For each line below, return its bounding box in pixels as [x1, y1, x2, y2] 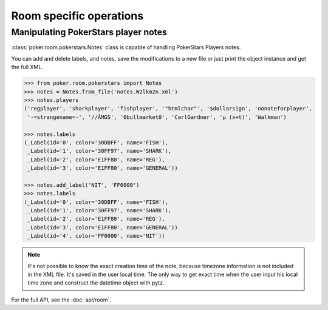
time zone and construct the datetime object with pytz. [27, 279, 165, 286]
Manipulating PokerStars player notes [11, 27, 167, 38]
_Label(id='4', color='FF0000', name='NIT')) [27, 232, 165, 240]
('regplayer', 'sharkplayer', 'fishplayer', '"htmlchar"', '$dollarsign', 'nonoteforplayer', [24, 105, 313, 112]
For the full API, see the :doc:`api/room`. [11, 296, 112, 303]
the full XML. [11, 64, 44, 71]
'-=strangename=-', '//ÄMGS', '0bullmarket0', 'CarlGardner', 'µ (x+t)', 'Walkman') [27, 113, 287, 121]
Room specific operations [11, 9, 144, 22]
